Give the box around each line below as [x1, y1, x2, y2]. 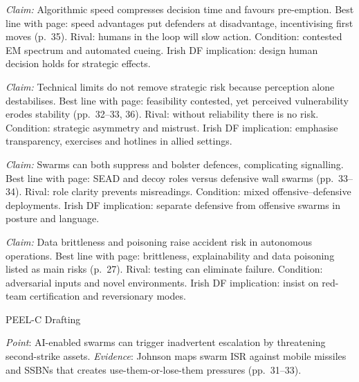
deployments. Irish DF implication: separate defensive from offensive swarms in [6, 197, 341, 212]
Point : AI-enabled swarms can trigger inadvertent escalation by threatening [6, 335, 326, 349]
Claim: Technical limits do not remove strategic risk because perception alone [6, 79, 335, 93]
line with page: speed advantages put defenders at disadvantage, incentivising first [6, 15, 353, 30]
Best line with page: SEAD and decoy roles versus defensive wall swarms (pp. [6, 170, 334, 185]
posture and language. [6, 211, 100, 226]
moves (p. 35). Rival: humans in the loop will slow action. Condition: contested [6, 29, 342, 44]
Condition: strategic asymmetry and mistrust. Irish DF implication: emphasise [6, 120, 338, 134]
